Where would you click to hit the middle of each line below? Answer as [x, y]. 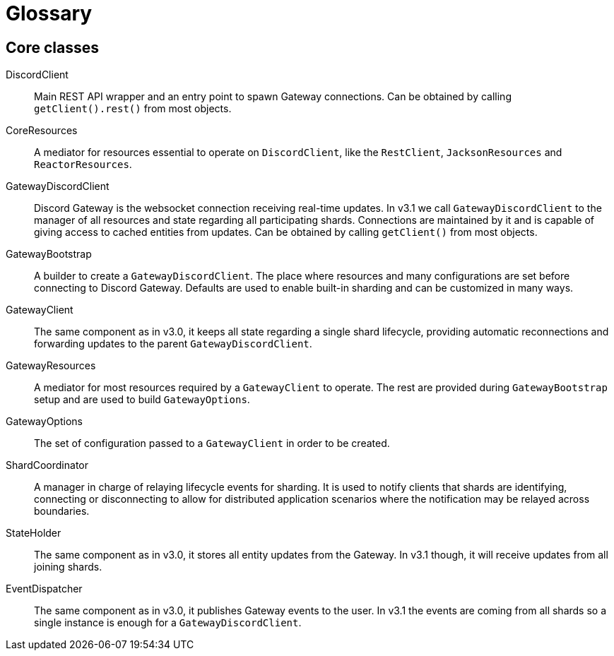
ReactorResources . [83, 165]
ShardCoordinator [47, 465]
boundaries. [62, 511]
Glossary [49, 13]
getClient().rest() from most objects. [133, 109]
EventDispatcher [44, 589]
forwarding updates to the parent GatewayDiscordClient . [173, 344]
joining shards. [68, 567]
